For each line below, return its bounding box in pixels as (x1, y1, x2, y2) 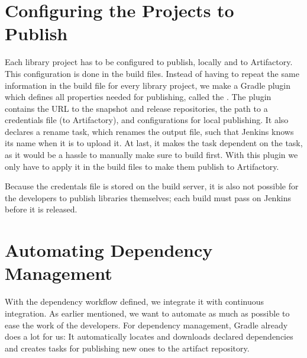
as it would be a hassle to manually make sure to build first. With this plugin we (5, 149, 298, 161)
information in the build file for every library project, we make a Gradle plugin (5, 79, 291, 91)
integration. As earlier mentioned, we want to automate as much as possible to (5, 307, 290, 319)
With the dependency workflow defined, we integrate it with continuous (5, 295, 264, 308)
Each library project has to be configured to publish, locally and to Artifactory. (5, 56, 293, 68)
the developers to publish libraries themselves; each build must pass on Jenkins (5, 191, 291, 204)
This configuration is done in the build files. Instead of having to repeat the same (5, 67, 299, 79)
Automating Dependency (5, 238, 213, 262)
